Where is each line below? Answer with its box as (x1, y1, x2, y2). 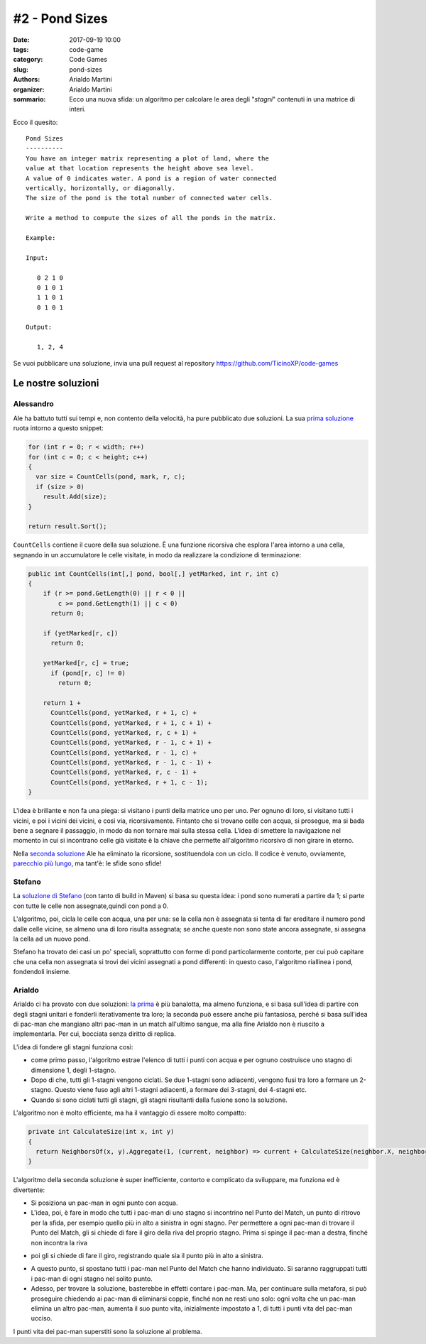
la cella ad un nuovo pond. (13, 934, 91, 943)
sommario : (13, 94, 46, 103)
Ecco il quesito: (13, 118, 58, 126)
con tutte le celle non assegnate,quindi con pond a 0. (13, 902, 169, 910)
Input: (26, 253, 49, 262)
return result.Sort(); (28, 523, 107, 530)
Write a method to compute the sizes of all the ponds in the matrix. (26, 214, 277, 222)
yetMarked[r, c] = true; (43, 659, 130, 667)
